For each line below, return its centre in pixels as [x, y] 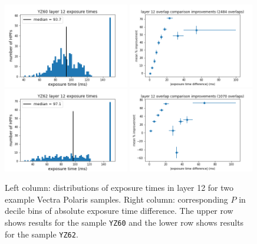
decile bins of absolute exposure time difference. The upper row [119, 211]
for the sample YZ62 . [42, 234]
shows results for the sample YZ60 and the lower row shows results [124, 222]
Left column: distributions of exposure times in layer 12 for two [119, 188]
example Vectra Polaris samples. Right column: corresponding [116, 199]
